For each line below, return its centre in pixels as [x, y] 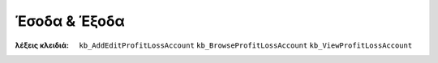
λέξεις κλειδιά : [42, 45]
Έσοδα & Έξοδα [70, 21]
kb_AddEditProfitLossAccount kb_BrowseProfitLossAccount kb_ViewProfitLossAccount [246, 45]
